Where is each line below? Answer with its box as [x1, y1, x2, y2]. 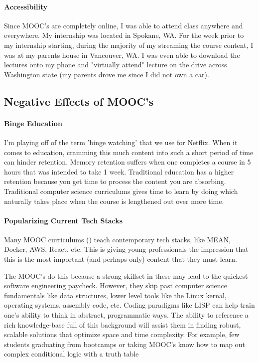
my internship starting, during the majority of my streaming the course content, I [4, 39, 254, 50]
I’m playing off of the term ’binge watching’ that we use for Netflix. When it [4, 137, 238, 147]
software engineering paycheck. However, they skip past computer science [4, 280, 228, 291]
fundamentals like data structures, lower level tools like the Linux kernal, [4, 290, 227, 300]
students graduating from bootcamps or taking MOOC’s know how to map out [4, 339, 245, 349]
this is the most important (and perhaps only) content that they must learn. [4, 254, 237, 264]
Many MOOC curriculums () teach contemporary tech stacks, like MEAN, [4, 234, 231, 244]
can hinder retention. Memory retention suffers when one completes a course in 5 [4, 157, 251, 167]
